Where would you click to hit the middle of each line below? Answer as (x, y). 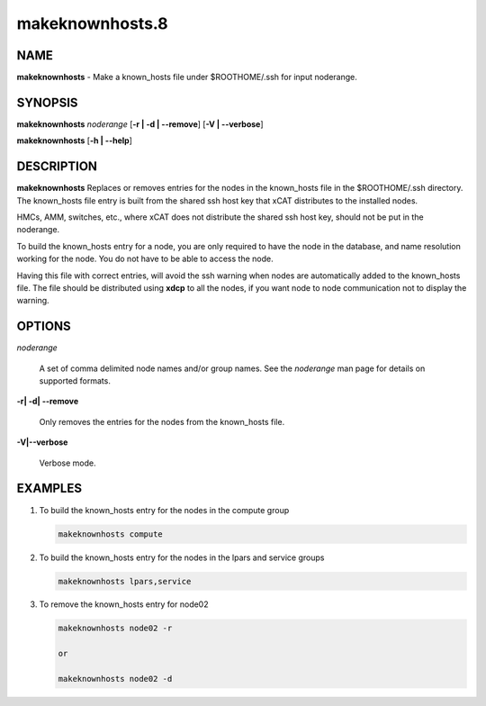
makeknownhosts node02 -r (115, 629)
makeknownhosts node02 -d (115, 679)
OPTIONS (44, 326)
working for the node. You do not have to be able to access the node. (145, 259)
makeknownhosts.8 (92, 23)
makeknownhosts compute (111, 534)
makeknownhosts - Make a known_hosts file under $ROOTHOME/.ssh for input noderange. (187, 77)
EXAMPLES (49, 489)
